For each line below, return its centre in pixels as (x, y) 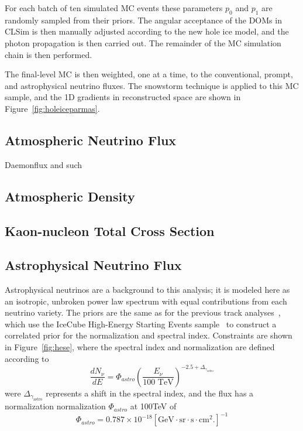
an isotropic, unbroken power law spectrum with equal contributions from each (146, 301)
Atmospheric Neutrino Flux (91, 140)
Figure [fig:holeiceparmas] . (52, 108)
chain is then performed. (49, 54)
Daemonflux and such (44, 164)
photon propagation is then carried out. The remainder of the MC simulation (143, 42)
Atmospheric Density (70, 196)
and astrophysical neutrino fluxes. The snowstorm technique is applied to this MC (152, 85)
